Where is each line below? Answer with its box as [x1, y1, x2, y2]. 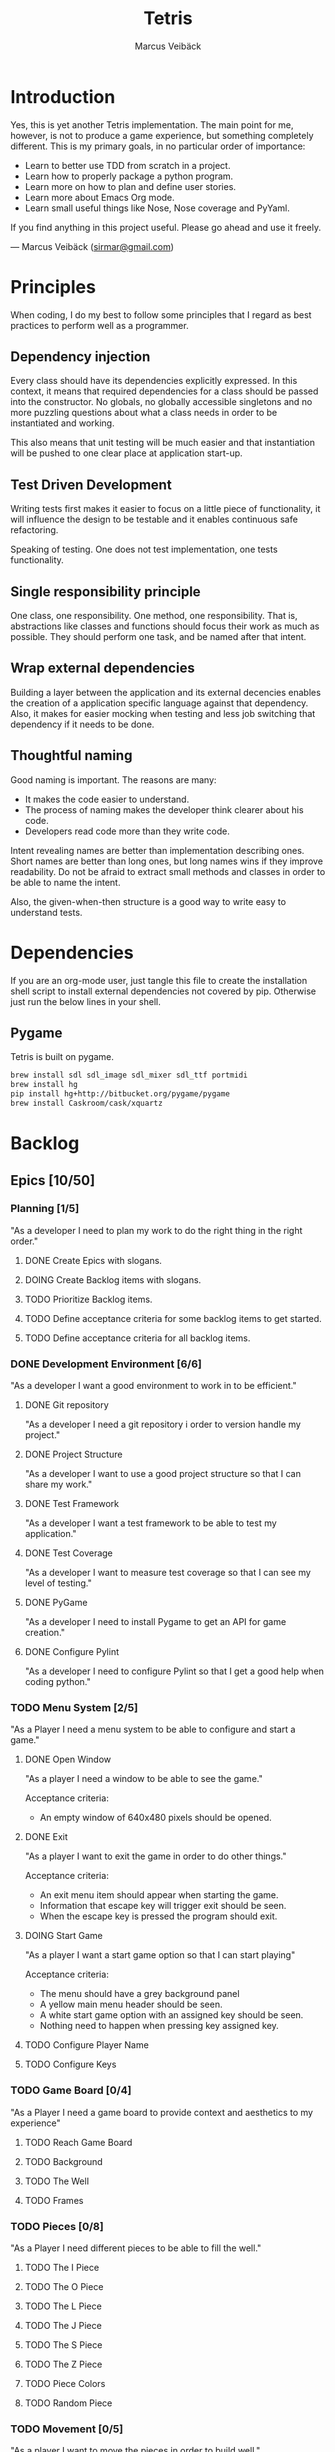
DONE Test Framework [24, 1498, 120, 1510]
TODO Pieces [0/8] [10, 2219, 104, 2233]
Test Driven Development [10, 476, 172, 493]
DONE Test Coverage [24, 1547, 113, 1559]
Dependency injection [10, 348, 151, 366]
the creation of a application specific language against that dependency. [10, 697, 309, 709]
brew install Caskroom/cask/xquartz [10, 1098, 163, 1109]
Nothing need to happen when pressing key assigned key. [39, 2020, 280, 2032]
